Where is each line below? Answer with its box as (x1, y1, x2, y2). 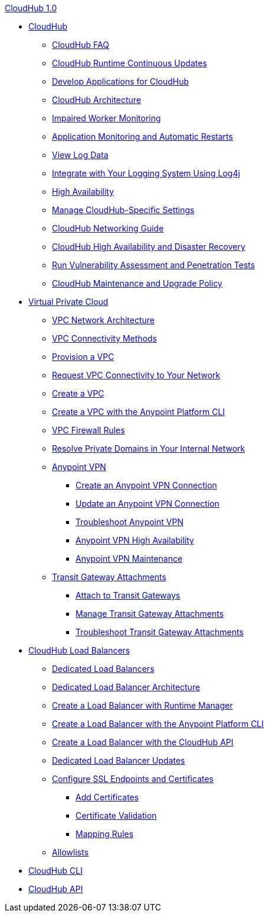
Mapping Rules (76, 829, 134, 839)
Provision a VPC (52, 352, 114, 362)
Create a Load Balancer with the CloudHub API (52, 737, 234, 747)
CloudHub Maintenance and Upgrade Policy (52, 278, 222, 288)
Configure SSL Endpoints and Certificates (52, 774, 214, 784)
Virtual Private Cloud (28, 297, 109, 307)
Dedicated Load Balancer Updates (52, 755, 185, 765)
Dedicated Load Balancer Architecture (52, 682, 201, 692)
